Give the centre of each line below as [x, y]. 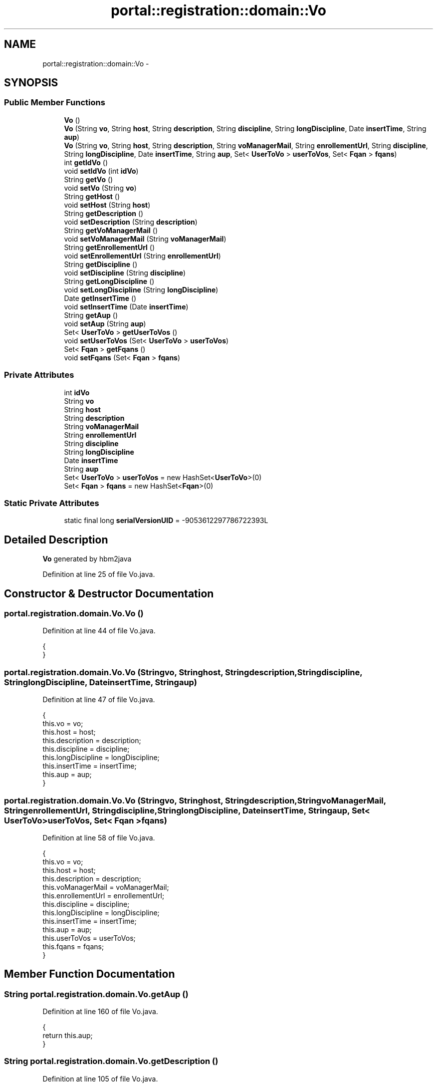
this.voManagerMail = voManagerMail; [106, 887]
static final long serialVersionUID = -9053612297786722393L [166, 521]
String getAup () [91, 315]
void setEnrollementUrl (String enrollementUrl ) [142, 256]
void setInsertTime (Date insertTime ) [126, 306]
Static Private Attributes [52, 503]
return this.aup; [68, 1036]
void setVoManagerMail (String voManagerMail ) [145, 239]
